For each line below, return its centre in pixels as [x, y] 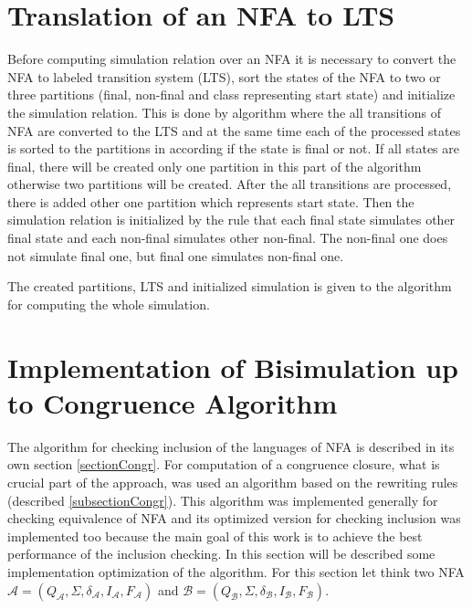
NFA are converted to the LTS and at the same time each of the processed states [234, 130]
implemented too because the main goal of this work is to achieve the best [215, 535]
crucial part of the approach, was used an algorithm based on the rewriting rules [233, 482]
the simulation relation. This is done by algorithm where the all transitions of [225, 112]
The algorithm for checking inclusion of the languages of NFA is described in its [231, 446]
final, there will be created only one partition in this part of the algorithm [215, 166]
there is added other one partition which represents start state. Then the [211, 201]
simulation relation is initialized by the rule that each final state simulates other [231, 220]
